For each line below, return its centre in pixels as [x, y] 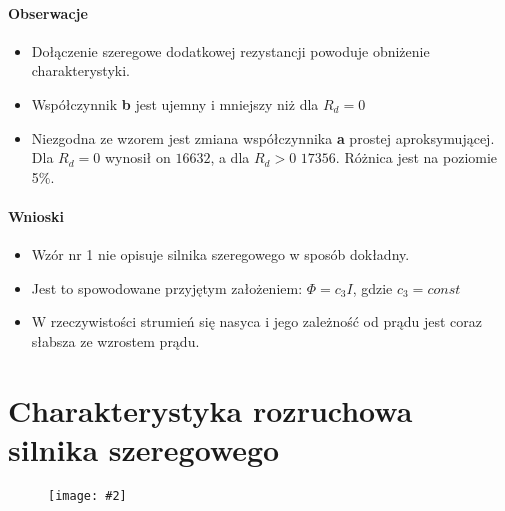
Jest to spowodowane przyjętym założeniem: [167, 287]
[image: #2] [87, 495]
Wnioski [36, 215]
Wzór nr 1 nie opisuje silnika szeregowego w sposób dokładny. [220, 254]
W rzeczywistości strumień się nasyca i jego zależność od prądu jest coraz [256, 321]
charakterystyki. [80, 70]
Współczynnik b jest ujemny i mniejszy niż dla [175, 103]
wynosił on [137, 157]
